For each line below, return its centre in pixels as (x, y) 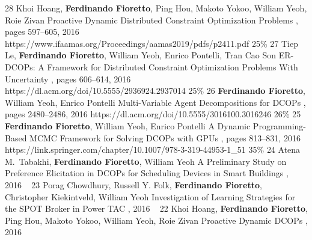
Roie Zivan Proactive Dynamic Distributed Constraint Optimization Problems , (151, 20)
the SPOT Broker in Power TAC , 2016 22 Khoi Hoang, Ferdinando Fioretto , (156, 208)
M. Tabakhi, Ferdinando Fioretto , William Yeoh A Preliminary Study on (146, 161)
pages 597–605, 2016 (42, 32)
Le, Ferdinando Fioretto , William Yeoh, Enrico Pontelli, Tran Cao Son (141, 55)
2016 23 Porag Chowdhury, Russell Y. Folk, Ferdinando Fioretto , (133, 184)
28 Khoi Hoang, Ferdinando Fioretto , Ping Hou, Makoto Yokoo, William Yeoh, (156, 8)
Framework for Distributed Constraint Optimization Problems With (173, 66)
